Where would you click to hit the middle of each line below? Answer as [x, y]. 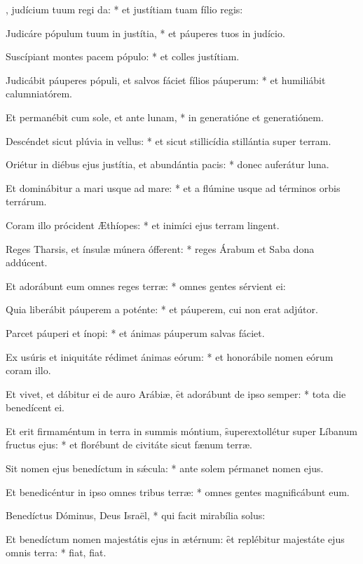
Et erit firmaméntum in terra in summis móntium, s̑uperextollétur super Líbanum [181, 431]
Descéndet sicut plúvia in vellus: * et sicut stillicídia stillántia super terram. [169, 140]
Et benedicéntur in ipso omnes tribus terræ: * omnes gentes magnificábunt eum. [178, 491]
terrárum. [26, 201]
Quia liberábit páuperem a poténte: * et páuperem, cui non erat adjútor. [162, 309]
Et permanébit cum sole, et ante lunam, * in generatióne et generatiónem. [165, 117]
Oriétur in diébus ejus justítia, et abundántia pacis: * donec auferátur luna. [167, 164]
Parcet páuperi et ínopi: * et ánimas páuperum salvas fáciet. [135, 332]
